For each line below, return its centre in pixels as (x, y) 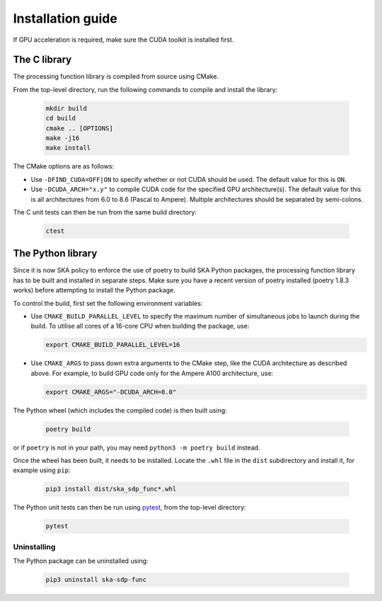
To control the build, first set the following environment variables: (108, 303)
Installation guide (65, 18)
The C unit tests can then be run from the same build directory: (105, 212)
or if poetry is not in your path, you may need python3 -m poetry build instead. (137, 447)
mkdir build (66, 108)
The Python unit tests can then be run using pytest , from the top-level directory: (130, 508)
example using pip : (42, 470)
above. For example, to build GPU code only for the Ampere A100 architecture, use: (152, 373)
